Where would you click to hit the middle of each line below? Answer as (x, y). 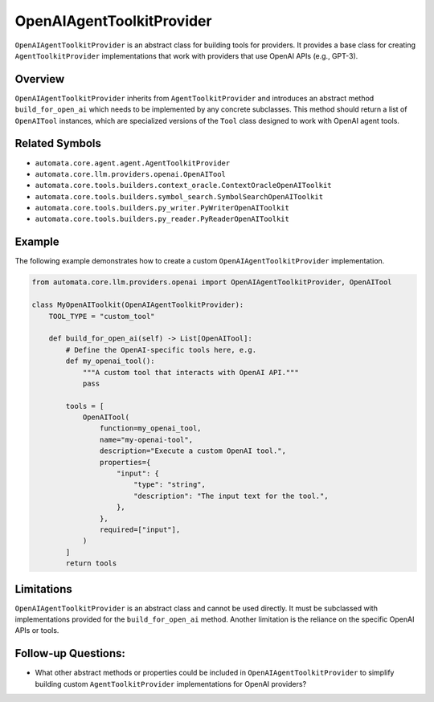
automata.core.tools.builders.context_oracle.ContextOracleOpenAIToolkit (184, 186)
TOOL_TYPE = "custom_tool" (102, 316)
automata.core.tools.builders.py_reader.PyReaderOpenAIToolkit (162, 219)
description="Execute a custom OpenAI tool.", (193, 451)
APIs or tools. (37, 631)
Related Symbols (58, 143)
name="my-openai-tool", (146, 439)
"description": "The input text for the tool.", (231, 496)
